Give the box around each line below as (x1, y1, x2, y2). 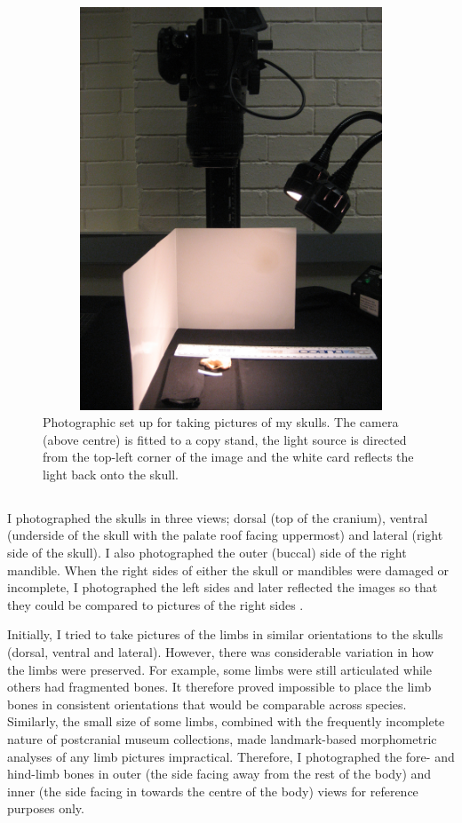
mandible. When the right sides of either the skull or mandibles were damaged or (7, 560, 450, 579)
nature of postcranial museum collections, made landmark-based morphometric (7, 730, 437, 748)
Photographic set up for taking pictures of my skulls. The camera (43, 413, 399, 431)
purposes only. (7, 799, 84, 818)
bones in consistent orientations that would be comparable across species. (7, 694, 407, 713)
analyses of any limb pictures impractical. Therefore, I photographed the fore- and (7, 747, 455, 765)
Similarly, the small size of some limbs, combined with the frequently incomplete (7, 712, 445, 731)
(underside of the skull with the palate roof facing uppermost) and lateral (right (7, 526, 443, 544)
